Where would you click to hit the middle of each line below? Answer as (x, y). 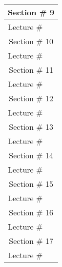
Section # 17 (31, 241)
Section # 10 (31, 41)
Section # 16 (31, 212)
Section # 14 (31, 155)
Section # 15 (31, 184)
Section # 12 (31, 98)
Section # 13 (31, 127)
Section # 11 (31, 70)
